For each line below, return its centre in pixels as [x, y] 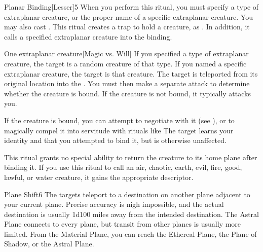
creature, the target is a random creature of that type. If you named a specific [125, 63]
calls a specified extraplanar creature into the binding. [88, 36]
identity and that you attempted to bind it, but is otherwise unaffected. [115, 140]
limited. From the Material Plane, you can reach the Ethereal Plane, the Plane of [130, 233]
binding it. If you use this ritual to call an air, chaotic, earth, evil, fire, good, [123, 167]
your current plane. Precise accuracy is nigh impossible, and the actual [114, 204]
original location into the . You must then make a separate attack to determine [127, 83]
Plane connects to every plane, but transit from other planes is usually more [123, 224]
